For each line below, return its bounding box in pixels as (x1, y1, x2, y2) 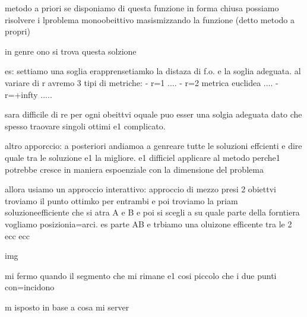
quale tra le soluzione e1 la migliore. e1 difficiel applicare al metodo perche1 (5, 151, 280, 163)
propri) (5, 25, 30, 37)
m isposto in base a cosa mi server (5, 300, 129, 313)
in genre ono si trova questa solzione (5, 45, 137, 57)
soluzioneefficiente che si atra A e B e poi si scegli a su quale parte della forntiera (5, 206, 300, 218)
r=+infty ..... (5, 88, 52, 100)
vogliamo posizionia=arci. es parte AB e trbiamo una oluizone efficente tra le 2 (5, 217, 292, 230)
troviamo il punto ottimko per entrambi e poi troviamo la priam (5, 194, 238, 207)
